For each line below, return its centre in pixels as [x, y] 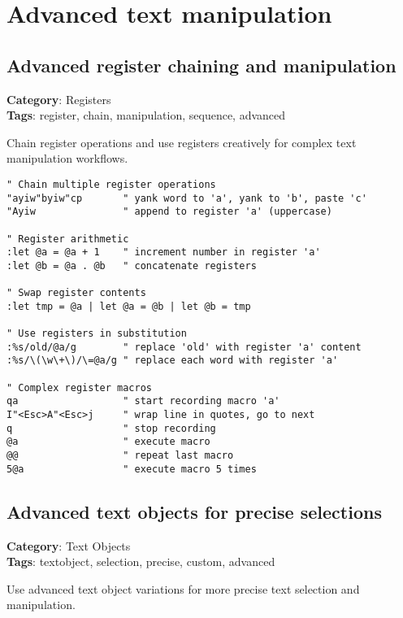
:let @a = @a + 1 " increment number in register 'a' [164, 252]
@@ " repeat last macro [120, 456]
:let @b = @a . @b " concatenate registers [132, 265]
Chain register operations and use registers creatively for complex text [182, 142]
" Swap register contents [76, 293]
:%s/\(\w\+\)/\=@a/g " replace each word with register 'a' [173, 361]
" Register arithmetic [68, 239]
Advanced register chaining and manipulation [201, 65]
